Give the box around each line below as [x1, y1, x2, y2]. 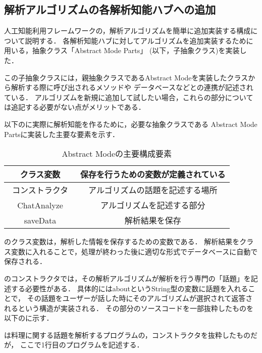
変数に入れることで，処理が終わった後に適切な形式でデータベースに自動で [11, 246, 258, 256]
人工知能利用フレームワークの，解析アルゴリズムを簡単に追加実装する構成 [4, 25, 251, 36]
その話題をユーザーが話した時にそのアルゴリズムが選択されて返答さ [27, 293, 253, 303]
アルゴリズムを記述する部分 [100, 199, 205, 211]
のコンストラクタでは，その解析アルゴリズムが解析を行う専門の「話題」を [4, 273, 251, 283]
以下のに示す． [4, 313, 54, 323]
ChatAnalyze [17, 199, 63, 211]
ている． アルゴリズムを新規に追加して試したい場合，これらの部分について [4, 92, 253, 102]
